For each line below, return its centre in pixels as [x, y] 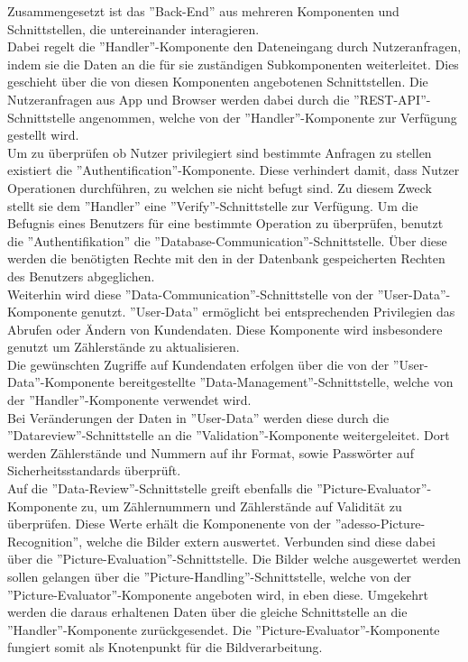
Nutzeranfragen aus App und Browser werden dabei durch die [179, 99]
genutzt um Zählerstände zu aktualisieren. [124, 347]
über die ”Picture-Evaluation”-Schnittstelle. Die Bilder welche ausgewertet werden [234, 559]
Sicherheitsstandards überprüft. [94, 470]
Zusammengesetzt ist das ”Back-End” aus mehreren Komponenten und [203, 11]
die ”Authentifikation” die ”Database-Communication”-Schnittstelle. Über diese [227, 240]
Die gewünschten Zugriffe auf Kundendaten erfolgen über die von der [198, 364]
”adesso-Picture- [380, 524]
